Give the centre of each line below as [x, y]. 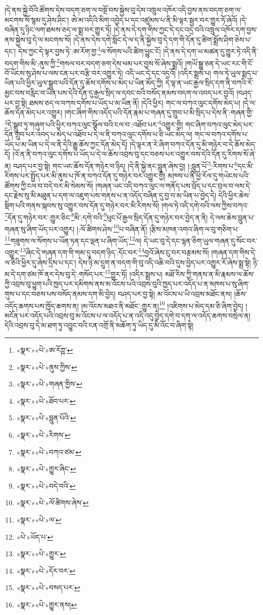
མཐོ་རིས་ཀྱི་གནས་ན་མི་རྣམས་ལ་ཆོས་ [210, 274]
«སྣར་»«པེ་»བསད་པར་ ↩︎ [48, 587]
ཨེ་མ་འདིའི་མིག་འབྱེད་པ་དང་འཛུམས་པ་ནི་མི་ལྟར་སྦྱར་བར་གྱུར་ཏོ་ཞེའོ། [154, 19]
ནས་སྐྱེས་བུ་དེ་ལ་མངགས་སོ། [38, 39]
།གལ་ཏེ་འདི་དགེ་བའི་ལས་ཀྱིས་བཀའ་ [205, 205]
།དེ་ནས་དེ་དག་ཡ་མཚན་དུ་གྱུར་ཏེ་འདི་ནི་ [211, 51]
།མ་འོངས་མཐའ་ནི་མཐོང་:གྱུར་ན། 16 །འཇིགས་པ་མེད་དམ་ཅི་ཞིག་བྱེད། [162, 305]
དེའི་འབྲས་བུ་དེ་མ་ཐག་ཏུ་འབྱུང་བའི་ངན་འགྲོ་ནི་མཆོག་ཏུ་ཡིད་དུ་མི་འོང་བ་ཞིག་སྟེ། [99, 325]
